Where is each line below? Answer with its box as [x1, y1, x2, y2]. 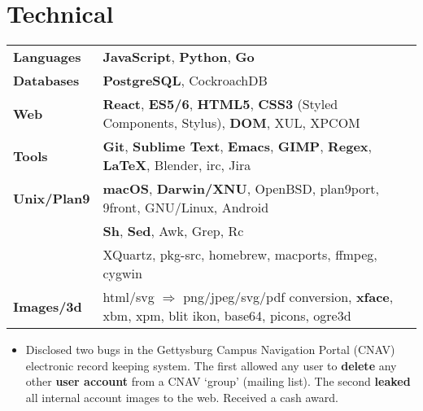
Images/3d [13, 296, 82, 316]
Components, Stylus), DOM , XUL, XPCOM [102, 113, 360, 133]
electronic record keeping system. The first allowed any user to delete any [25, 356, 397, 374]
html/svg [102, 287, 155, 307]
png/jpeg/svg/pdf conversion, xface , [183, 287, 394, 307]
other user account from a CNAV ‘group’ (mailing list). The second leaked [25, 373, 411, 390]
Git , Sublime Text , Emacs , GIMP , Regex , [102, 137, 373, 156]
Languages [13, 47, 81, 67]
